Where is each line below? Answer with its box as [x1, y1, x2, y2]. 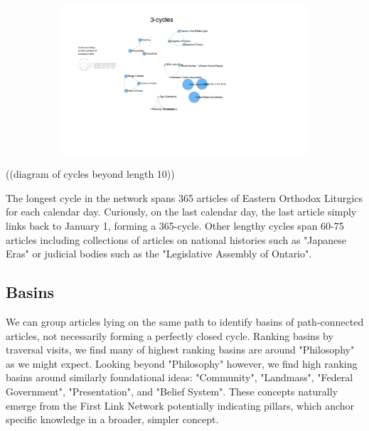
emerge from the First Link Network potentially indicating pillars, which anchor [6, 398, 355, 413]
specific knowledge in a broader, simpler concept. [6, 412, 219, 427]
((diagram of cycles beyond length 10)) [6, 166, 175, 181]
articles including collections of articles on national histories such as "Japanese [6, 232, 347, 247]
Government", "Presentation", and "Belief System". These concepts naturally [6, 383, 338, 398]
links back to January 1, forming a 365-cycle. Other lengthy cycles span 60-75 [6, 218, 344, 233]
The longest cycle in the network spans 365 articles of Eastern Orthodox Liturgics [6, 190, 363, 205]
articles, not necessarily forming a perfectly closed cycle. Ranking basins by [6, 328, 333, 343]
